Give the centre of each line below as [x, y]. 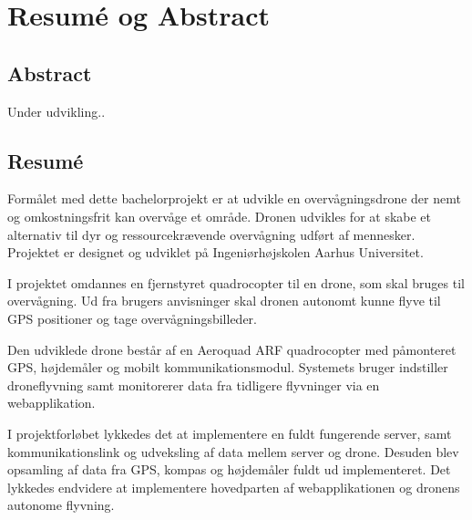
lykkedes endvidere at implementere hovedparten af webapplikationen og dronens [234, 487]
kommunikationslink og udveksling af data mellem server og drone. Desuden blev [233, 451]
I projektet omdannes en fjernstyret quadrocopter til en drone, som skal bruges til [236, 282]
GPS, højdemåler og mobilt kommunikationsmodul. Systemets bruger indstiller [228, 367]
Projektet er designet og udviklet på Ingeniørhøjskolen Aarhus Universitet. [215, 252]
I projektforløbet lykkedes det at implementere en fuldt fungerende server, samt [230, 433]
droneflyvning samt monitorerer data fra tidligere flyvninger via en [194, 385]
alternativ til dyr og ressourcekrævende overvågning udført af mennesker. [211, 234]
